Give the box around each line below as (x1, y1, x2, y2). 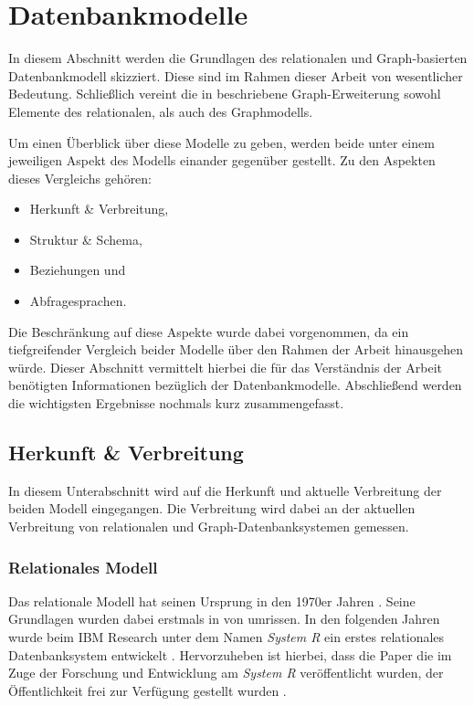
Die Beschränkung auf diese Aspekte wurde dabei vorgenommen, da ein (8, 321, 409, 341)
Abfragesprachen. (29, 291, 127, 311)
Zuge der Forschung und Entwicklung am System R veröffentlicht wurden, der (8, 663, 444, 682)
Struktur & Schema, (29, 229, 142, 248)
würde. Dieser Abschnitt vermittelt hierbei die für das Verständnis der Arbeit (8, 357, 442, 376)
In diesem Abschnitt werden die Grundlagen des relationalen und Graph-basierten (8, 48, 468, 68)
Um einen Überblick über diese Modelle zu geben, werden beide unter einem (8, 132, 435, 152)
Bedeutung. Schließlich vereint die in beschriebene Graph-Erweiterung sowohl (8, 84, 441, 103)
